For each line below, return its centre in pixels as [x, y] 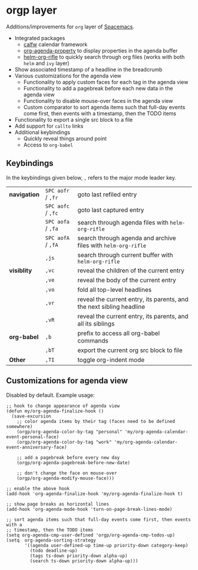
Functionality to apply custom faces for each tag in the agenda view [106, 82]
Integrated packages [40, 38]
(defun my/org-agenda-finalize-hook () [55, 411]
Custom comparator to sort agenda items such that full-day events [104, 107]
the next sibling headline [111, 307]
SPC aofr [57, 190]
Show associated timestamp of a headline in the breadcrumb [88, 69]
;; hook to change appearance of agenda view [63, 406]
